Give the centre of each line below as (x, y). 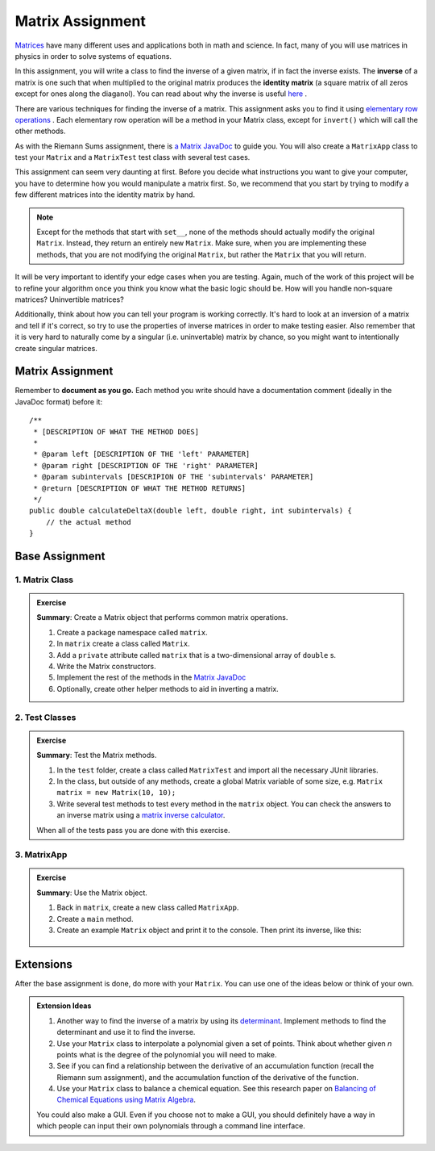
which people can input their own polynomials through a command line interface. (171, 1126)
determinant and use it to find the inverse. (126, 1032)
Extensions (43, 964)
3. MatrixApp (41, 855)
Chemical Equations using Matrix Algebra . (126, 1100)
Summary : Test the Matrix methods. (97, 755)
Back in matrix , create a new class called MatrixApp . (148, 907)
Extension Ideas (64, 1006)
